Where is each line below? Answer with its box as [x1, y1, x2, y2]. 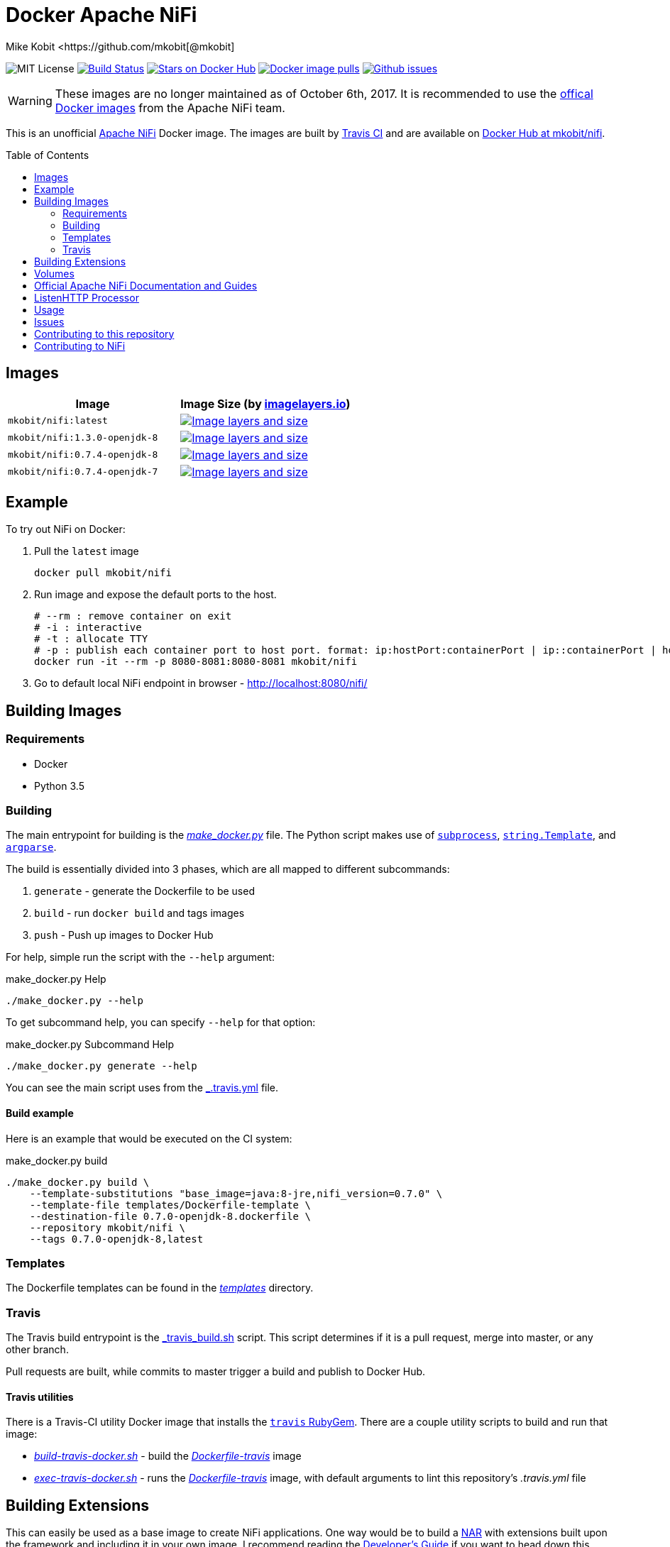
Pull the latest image [34, 545, 139, 558]
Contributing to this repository [34, 327, 175, 340]
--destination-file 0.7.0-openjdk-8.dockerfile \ [29, 1210, 311, 1222]
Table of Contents [6, 148, 89, 161]
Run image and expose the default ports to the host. [34, 588, 277, 601]
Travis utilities [6, 1390, 74, 1403]
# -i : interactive [34, 622, 142, 634]
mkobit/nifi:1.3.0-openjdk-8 [8, 432, 158, 444]
